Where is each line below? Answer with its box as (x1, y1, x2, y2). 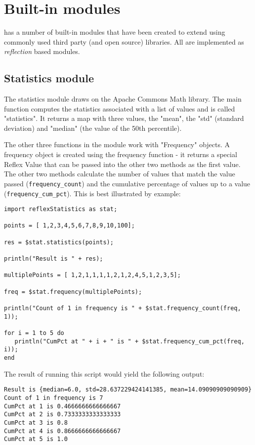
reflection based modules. (4, 46, 80, 56)
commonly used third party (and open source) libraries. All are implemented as (4, 36, 244, 47)
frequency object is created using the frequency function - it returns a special (4, 149, 237, 160)
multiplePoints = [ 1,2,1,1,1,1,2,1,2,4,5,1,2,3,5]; (4, 272, 181, 279)
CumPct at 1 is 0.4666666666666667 (4, 402, 121, 410)
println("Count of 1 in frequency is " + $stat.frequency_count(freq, (4, 305, 241, 312)
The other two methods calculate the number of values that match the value (4, 168, 235, 179)
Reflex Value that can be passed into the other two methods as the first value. (4, 159, 241, 169)
